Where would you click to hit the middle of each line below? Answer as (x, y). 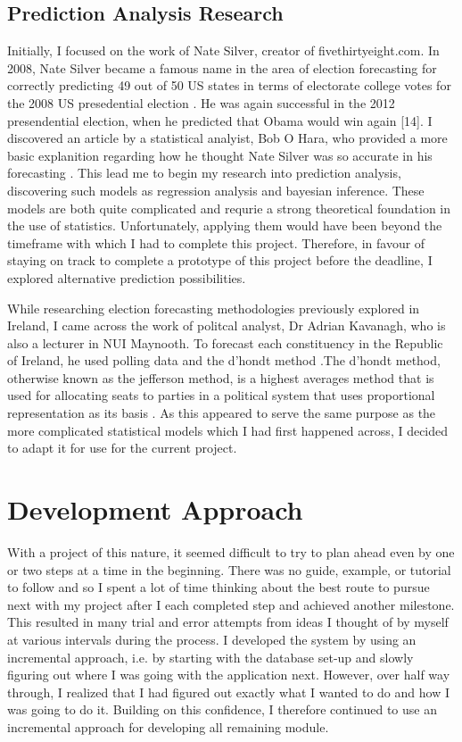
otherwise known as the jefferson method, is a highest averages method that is (221, 377)
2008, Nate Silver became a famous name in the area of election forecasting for (222, 67)
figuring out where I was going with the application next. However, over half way (229, 675)
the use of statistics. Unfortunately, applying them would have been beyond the (225, 225)
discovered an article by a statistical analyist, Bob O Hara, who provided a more (227, 138)
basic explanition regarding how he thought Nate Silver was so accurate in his (220, 155)
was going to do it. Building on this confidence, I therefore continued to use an (222, 709)
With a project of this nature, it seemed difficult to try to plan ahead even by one (231, 551)
